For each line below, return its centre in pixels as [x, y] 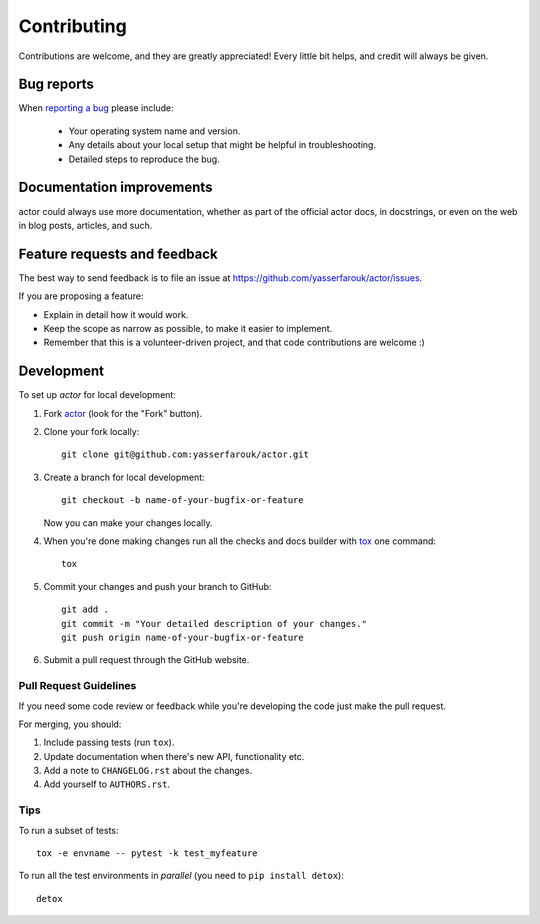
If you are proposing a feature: [81, 296]
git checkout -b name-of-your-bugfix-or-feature [182, 500]
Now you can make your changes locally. [128, 522]
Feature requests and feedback [118, 253]
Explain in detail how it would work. [116, 314]
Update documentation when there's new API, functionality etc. [174, 756]
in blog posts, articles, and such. [85, 225]
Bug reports [56, 84]
